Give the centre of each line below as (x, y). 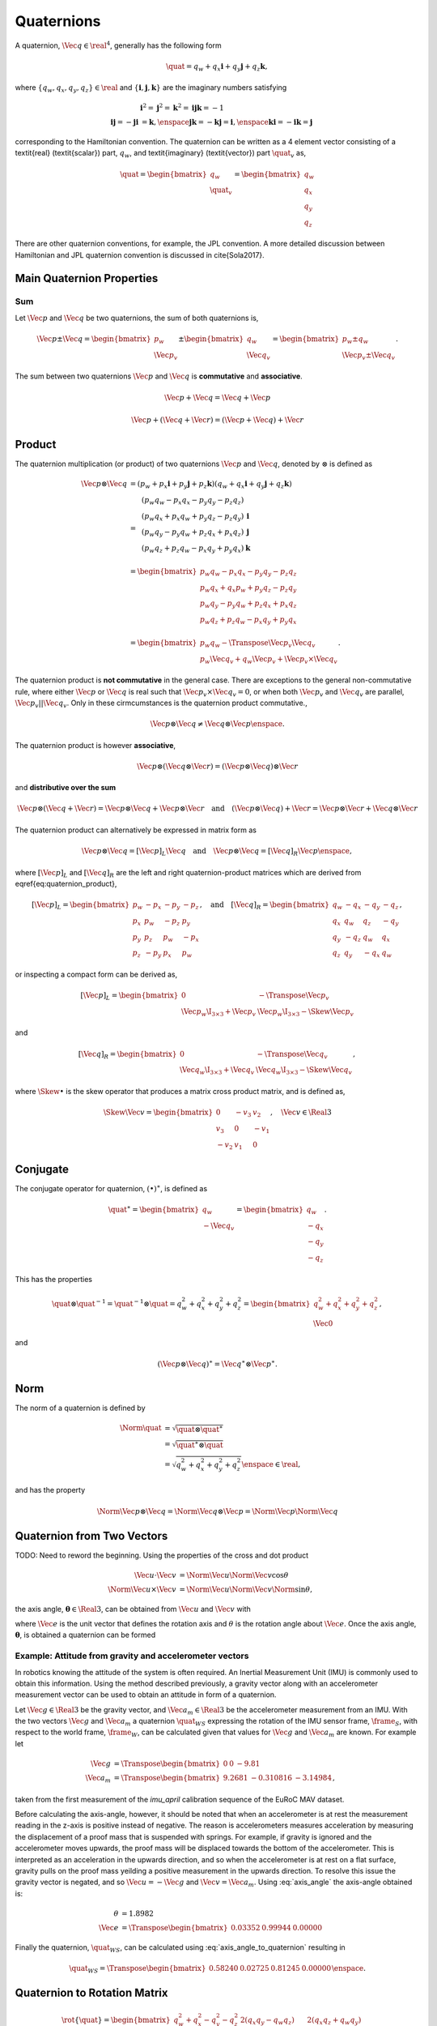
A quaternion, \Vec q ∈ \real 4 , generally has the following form (118, 45)
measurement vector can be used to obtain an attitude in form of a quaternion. (146, 1695)
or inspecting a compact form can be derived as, (96, 974)
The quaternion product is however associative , (95, 745)
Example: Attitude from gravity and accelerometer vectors (132, 1656)
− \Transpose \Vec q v (292, 1055)
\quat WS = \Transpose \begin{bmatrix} (138, 1969)
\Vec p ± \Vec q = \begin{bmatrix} (94, 339)
